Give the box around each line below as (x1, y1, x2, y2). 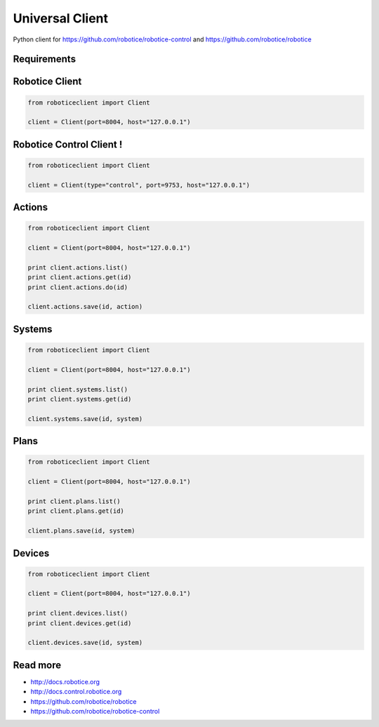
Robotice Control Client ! (13, 138, 123, 150)
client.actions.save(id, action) (27, 302, 143, 311)
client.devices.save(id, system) (27, 639, 143, 647)
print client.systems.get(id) (27, 395, 132, 403)
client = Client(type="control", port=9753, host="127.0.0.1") (27, 181, 251, 189)
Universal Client (13, 11, 109, 26)
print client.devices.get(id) (27, 619, 132, 627)
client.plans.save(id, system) (27, 527, 136, 535)
